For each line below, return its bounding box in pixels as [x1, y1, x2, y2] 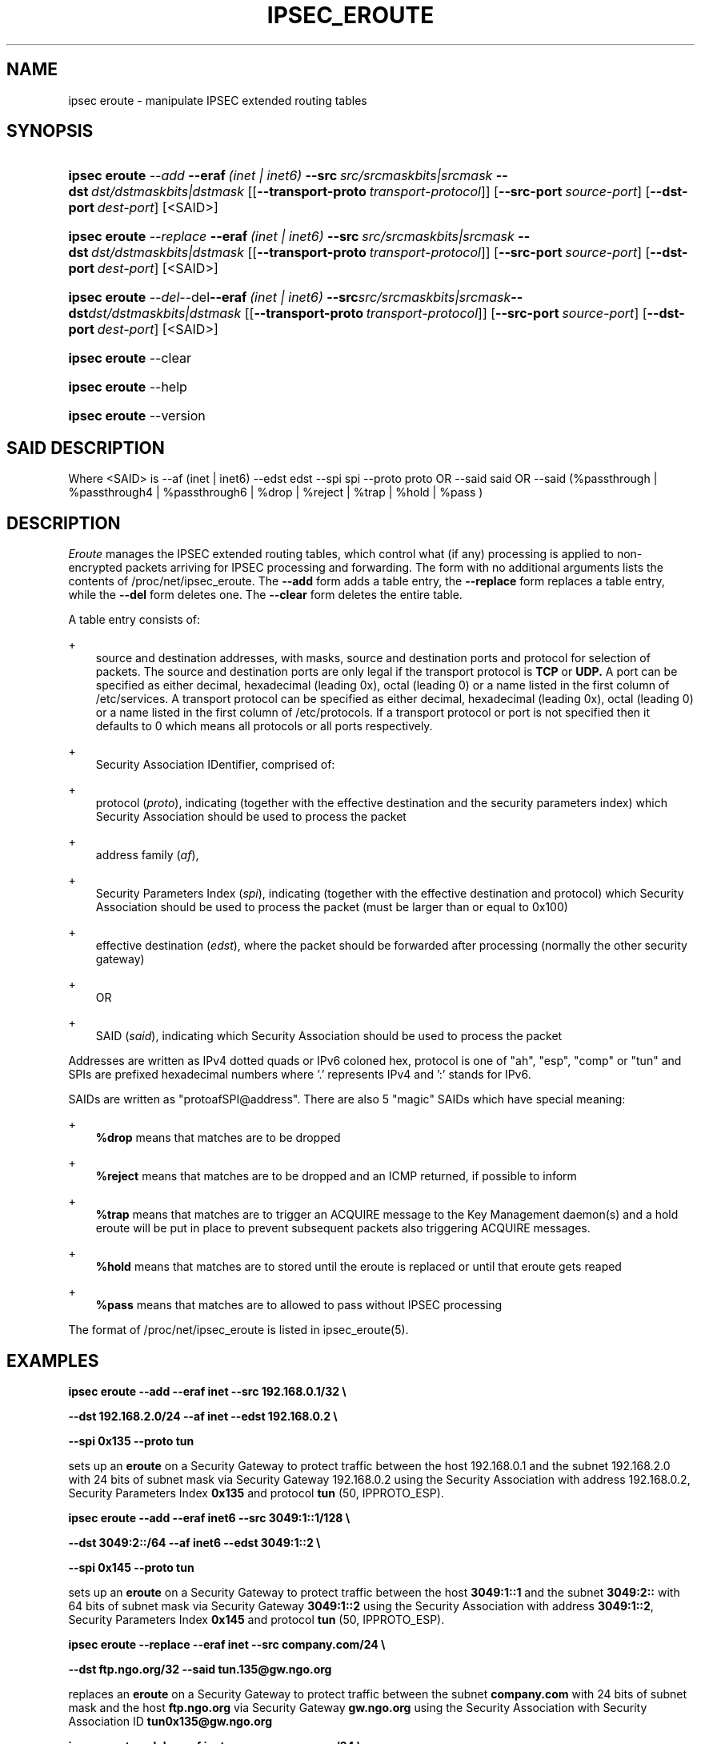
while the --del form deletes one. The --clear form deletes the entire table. [68, 588, 463, 602]
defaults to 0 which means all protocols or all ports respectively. [95, 719, 433, 733]
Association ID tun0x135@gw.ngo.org [68, 1714, 272, 1728]
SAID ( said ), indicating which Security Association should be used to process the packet [95, 1029, 563, 1043]
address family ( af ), [95, 848, 199, 862]
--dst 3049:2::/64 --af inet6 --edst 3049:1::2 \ [68, 1535, 321, 1549]
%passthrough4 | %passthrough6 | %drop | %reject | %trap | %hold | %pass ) [68, 485, 483, 500]
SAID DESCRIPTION [6, 437, 165, 458]
